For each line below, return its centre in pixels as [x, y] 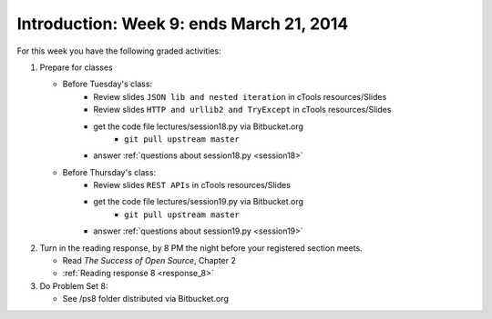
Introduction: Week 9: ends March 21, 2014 [183, 24]
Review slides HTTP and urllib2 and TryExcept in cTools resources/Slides [242, 110]
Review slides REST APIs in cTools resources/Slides [192, 185]
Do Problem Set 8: [74, 285]
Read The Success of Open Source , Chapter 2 [149, 261]
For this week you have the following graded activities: [119, 51]
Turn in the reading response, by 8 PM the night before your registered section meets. [201, 248]
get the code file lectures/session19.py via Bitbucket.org [199, 202]
